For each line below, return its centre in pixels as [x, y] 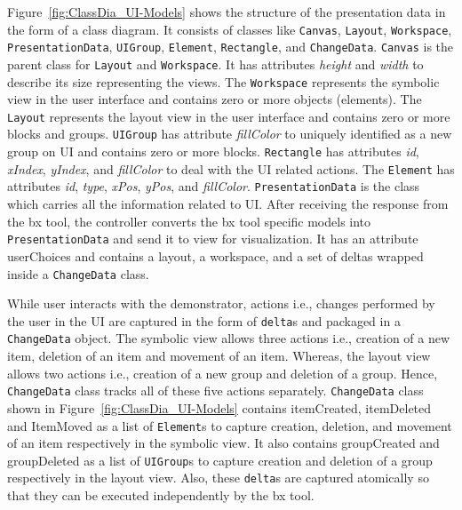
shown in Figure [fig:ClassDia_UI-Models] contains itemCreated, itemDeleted [219, 407]
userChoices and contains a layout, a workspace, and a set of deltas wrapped [215, 255]
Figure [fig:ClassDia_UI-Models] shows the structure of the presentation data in [227, 12]
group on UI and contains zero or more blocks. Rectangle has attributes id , [213, 151]
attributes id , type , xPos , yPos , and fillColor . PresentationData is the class [214, 186]
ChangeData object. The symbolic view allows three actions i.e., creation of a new [229, 338]
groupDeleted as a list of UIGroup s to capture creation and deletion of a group [220, 460]
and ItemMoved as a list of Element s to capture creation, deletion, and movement [230, 425]
